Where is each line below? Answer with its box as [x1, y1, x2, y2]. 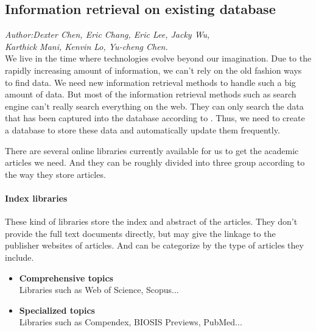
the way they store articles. [5, 168, 106, 180]
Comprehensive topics [19, 271, 113, 284]
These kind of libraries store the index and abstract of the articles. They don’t [5, 215, 298, 228]
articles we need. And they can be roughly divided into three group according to [5, 156, 305, 169]
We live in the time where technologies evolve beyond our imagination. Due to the [5, 52, 312, 65]
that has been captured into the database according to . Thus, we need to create [5, 111, 305, 124]
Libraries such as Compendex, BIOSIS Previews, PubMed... [19, 316, 242, 328]
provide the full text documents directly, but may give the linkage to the [5, 227, 276, 239]
